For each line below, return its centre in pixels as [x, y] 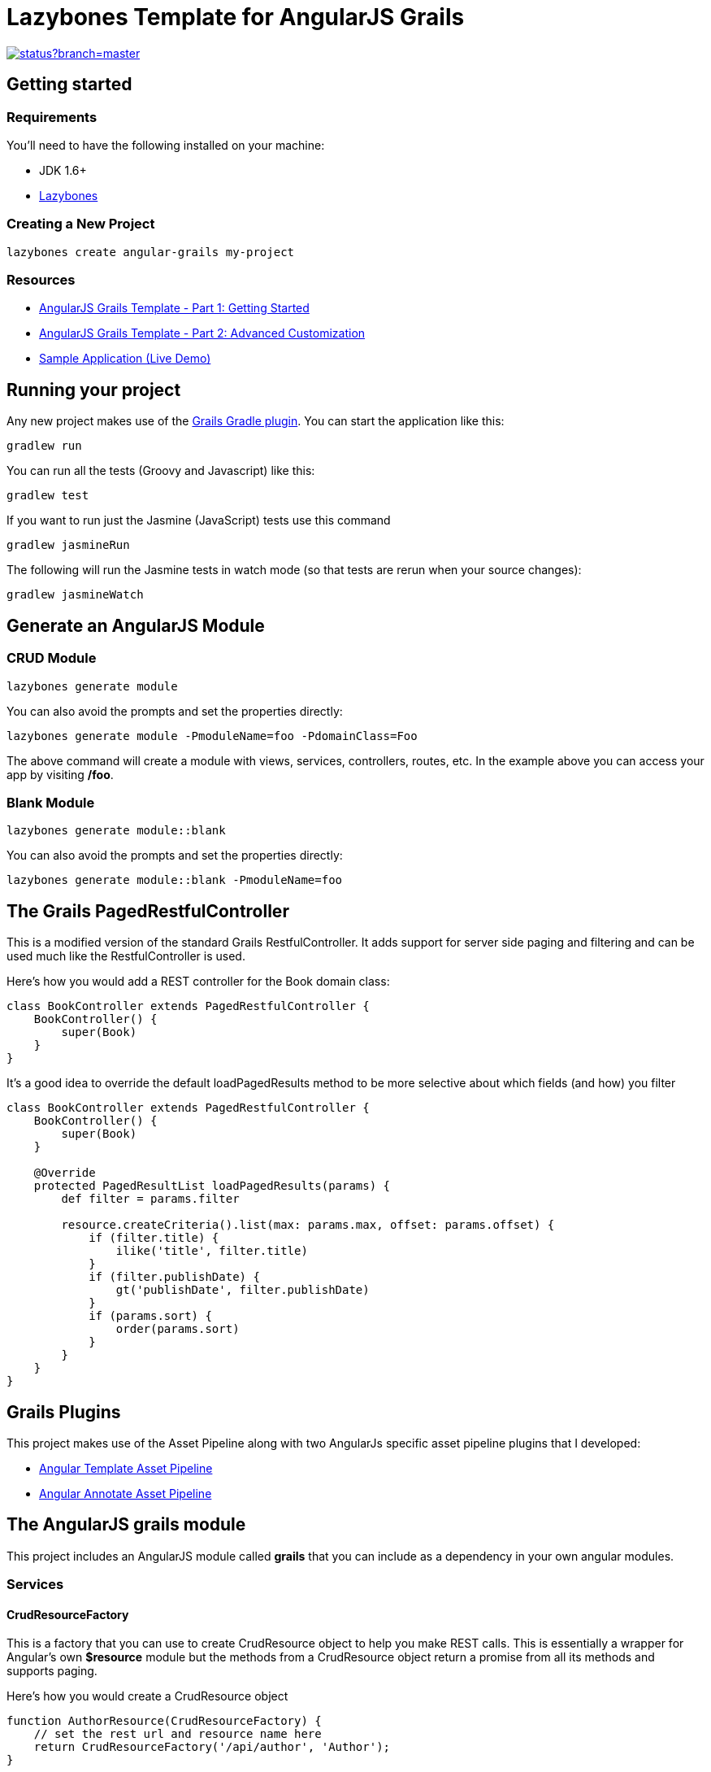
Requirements [52, 117]
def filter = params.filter [150, 1199]
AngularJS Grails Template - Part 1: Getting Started [174, 308]
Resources [41, 280]
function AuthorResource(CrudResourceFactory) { [164, 1721]
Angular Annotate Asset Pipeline [126, 1493]
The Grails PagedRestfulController [148, 911]
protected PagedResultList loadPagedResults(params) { [212, 1186]
